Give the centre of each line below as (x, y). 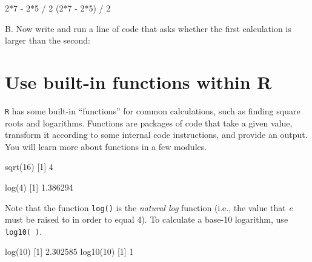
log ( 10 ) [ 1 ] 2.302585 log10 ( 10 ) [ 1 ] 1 (69, 251)
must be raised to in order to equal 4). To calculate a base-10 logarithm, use (147, 219)
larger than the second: (48, 40)
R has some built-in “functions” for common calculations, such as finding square (153, 110)
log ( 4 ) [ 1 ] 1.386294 (39, 187)
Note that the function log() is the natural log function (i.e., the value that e (149, 207)
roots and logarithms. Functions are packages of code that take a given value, (149, 123)
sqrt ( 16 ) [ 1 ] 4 (29, 167)
